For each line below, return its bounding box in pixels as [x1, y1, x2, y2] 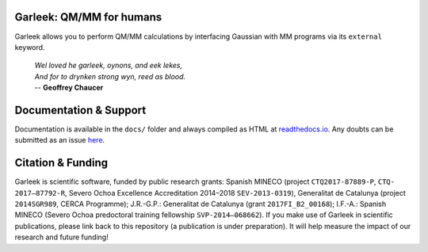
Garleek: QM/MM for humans [14, 10, 162, 24]
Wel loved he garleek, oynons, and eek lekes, [34, 60, 183, 71]
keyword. [14, 42, 45, 52]
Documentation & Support [14, 103, 147, 116]
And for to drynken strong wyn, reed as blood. [34, 71, 186, 81]
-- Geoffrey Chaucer [34, 83, 104, 93]
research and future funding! [14, 232, 109, 242]
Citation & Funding [14, 156, 109, 170]
